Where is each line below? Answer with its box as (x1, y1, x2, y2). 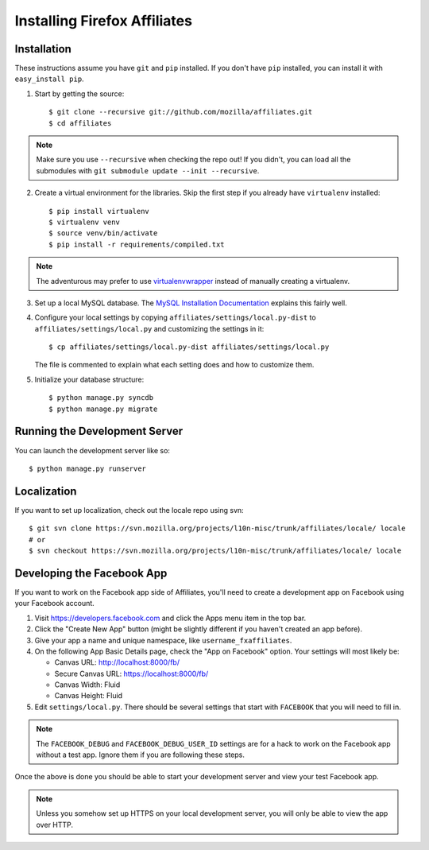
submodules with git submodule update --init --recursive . (36, 165, 260, 175)
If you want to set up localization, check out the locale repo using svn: (14, 505, 244, 514)
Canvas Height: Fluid (54, 691, 123, 701)
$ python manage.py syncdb (48, 394, 154, 402)
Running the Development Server (14, 425, 183, 438)
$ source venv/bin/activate (48, 229, 158, 238)
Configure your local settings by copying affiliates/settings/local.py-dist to (34, 312, 317, 322)
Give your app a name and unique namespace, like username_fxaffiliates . (34, 635, 292, 645)
